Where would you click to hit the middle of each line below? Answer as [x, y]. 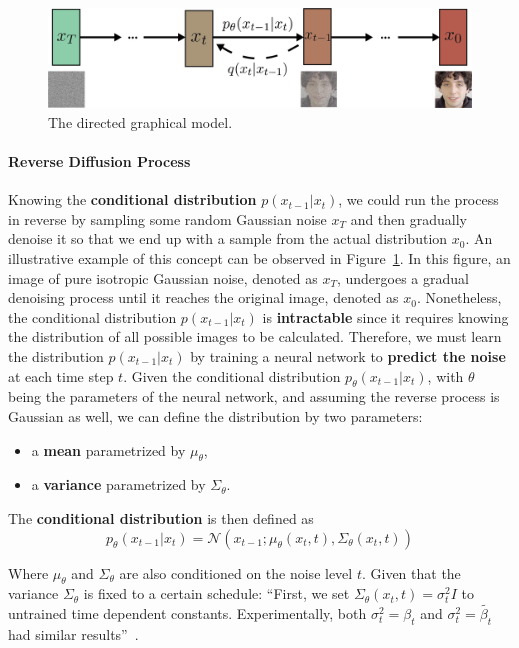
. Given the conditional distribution [232, 375]
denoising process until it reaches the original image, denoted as [203, 297]
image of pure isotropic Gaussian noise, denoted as [163, 277]
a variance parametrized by [118, 484]
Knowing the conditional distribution [132, 199]
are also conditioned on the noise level [236, 572]
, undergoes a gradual [402, 277]
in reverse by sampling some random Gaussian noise [167, 218]
